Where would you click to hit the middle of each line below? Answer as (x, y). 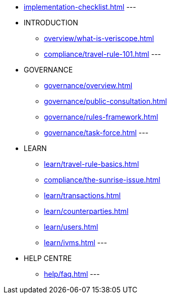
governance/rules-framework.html (101, 117)
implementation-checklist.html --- (80, 7)
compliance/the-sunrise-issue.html (102, 180)
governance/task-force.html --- (96, 133)
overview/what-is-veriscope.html (99, 38)
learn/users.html (71, 227)
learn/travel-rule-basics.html (92, 164)
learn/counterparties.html (86, 211)
